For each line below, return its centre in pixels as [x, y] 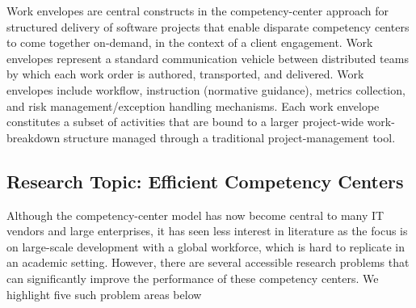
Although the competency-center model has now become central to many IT [195, 215]
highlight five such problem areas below [104, 294]
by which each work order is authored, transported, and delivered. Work [185, 74]
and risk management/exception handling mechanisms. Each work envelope [193, 105]
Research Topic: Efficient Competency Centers [205, 181]
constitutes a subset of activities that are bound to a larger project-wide [185, 122]
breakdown [34, 137]
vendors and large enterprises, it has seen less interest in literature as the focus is [207, 231]
